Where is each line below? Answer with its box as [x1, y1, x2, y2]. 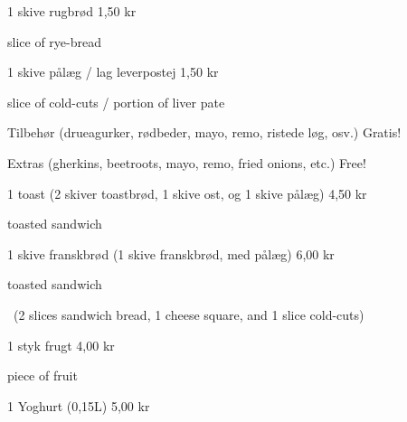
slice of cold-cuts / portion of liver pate [7, 92, 225, 111]
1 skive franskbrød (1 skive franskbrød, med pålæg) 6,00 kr [7, 244, 335, 263]
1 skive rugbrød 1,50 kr [7, 2, 137, 20]
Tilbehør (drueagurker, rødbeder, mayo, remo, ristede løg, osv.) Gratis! [7, 123, 402, 142]
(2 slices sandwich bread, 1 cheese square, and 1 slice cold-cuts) [13, 305, 364, 324]
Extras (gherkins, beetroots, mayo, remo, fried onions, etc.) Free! [7, 153, 366, 172]
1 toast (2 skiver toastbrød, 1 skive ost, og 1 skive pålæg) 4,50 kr [7, 183, 367, 202]
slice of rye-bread [7, 32, 101, 51]
